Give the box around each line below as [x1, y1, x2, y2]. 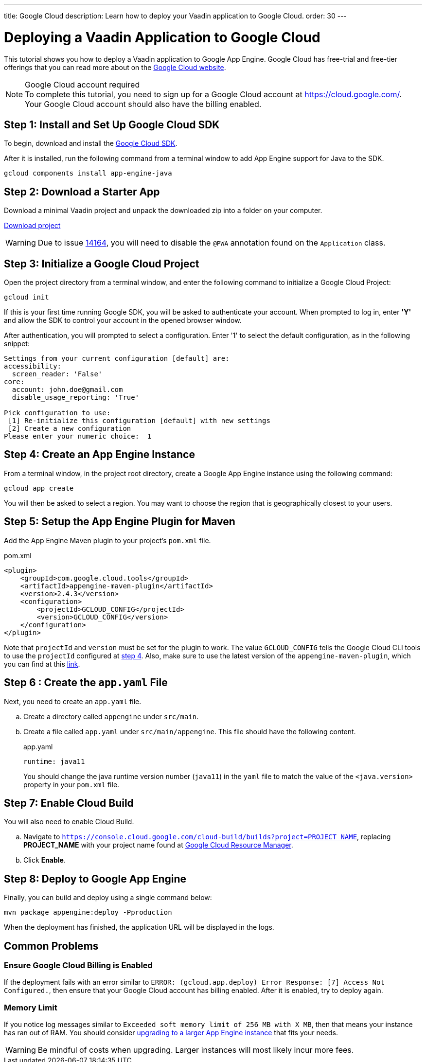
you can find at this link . [4, 659, 80, 668]
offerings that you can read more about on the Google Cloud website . [4, 63, 226, 71]
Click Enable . [23, 856, 66, 865]
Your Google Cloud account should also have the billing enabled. [25, 99, 262, 109]
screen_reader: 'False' [12, 370, 103, 378]
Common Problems [4, 939, 99, 952]
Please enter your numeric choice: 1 [4, 432, 152, 441]
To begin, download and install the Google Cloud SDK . [4, 139, 177, 148]
